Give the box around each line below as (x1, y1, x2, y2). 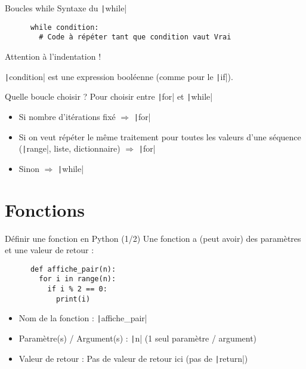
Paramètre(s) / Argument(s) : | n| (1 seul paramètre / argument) (18, 332, 257, 345)
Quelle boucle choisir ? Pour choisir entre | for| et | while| (5, 90, 213, 103)
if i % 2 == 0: (47, 285, 107, 294)
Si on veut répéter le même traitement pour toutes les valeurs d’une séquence (18, 130, 301, 143)
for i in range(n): (39, 275, 116, 284)
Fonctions (5, 197, 85, 222)
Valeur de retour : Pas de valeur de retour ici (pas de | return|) (18, 352, 248, 364)
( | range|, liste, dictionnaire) (18, 142, 120, 155)
